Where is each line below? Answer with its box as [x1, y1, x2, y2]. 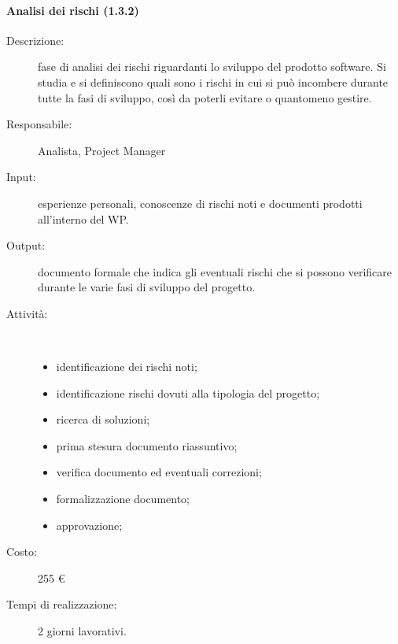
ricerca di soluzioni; [56, 411, 150, 427]
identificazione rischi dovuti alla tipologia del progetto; [56, 384, 320, 401]
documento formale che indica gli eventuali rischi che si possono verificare [38, 263, 392, 279]
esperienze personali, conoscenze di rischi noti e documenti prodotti [38, 194, 363, 211]
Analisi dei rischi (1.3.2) [6, 2, 139, 18]
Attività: [6, 305, 48, 321]
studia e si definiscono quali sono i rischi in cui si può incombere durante [38, 73, 389, 90]
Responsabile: [6, 116, 72, 132]
